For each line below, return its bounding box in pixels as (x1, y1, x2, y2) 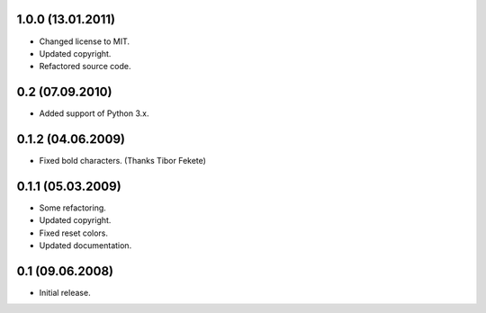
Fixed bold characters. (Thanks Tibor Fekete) (39, 156, 207, 166)
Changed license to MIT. (39, 36, 130, 47)
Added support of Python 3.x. (39, 108, 149, 119)
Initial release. (39, 288, 91, 299)
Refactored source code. (39, 61, 131, 72)
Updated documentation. (39, 240, 132, 251)
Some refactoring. (39, 202, 107, 213)
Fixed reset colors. (39, 228, 108, 238)
